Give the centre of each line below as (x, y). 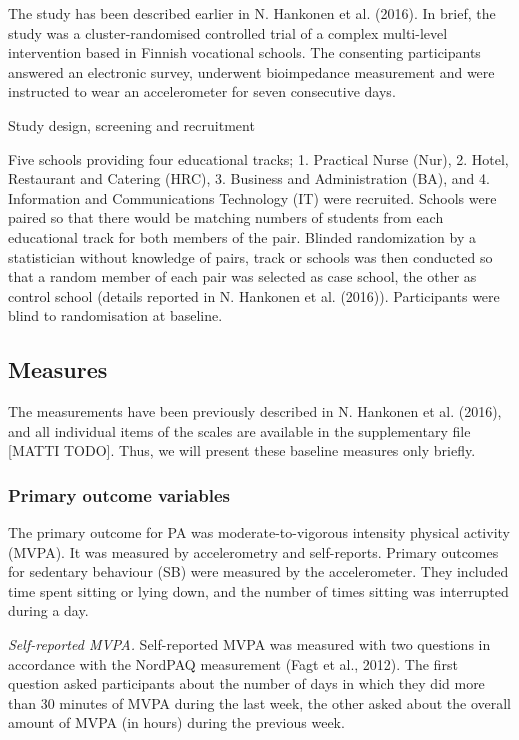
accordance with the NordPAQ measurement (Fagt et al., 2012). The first (233, 663)
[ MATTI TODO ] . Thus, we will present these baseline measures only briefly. (242, 450)
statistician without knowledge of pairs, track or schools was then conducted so (250, 256)
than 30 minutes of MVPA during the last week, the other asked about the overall (259, 702)
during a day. (48, 610)
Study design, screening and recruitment (131, 124)
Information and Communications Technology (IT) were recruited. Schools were (252, 197)
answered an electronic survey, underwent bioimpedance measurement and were (251, 71)
